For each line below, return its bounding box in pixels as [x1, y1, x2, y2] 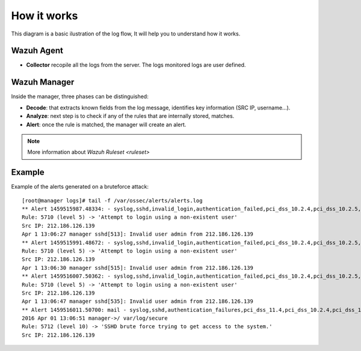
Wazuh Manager [11, 77, 75, 87]
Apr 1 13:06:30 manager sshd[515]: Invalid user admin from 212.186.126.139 [22, 264, 254, 271]
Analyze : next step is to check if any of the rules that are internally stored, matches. [26, 112, 235, 120]
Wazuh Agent [11, 46, 63, 56]
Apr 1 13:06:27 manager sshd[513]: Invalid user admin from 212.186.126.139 [22, 231, 254, 237]
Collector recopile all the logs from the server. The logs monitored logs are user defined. [26, 61, 246, 69]
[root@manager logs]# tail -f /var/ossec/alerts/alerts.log [22, 197, 203, 204]
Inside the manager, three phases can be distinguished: [11, 93, 149, 100]
